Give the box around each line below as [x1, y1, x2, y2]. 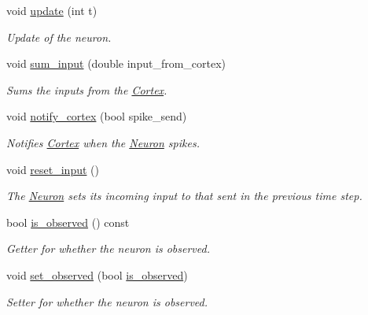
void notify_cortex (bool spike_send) [6, 108, 187, 124]
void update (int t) [6, 2, 98, 18]
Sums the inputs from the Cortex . [6, 81, 167, 98]
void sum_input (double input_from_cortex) [6, 55, 226, 72]
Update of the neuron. [6, 28, 112, 45]
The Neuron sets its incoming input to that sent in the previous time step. [6, 187, 362, 204]
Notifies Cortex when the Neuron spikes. [6, 134, 200, 150]
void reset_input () [6, 161, 99, 177]
